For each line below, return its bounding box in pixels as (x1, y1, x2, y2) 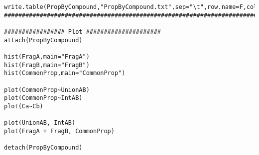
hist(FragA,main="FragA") (4, 53, 90, 60)
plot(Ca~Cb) (4, 102, 43, 110)
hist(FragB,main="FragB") (4, 61, 90, 69)
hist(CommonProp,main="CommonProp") (4, 70, 126, 77)
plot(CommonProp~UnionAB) (4, 86, 90, 93)
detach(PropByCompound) (4, 144, 83, 152)
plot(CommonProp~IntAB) (4, 94, 83, 102)
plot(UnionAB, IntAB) (4, 119, 76, 127)
